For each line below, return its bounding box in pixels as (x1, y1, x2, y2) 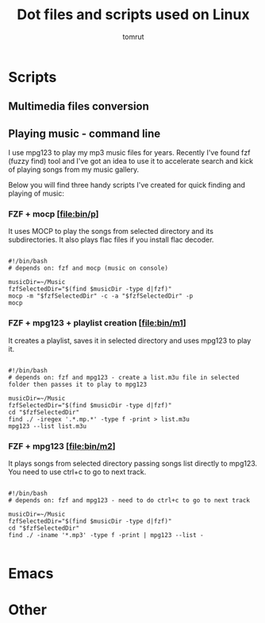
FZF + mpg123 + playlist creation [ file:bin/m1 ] (8, 317, 186, 329)
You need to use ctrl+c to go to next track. (8, 467, 147, 477)
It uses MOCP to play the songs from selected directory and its (8, 227, 214, 236)
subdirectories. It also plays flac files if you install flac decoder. (8, 235, 214, 244)
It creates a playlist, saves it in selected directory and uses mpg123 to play (8, 336, 252, 345)
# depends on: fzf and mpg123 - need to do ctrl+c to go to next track (8, 496, 250, 504)
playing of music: (8, 189, 65, 198)
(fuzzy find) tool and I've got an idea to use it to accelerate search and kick (8, 157, 254, 166)
